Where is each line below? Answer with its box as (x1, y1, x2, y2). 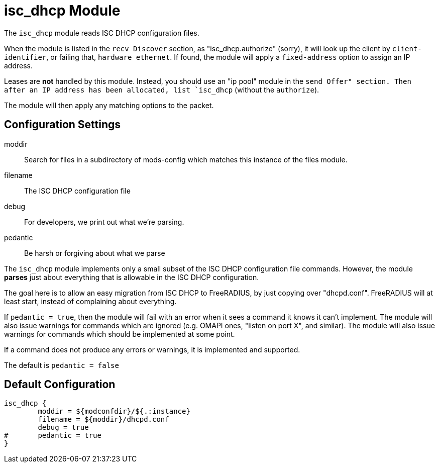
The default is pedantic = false (4, 360, 119, 369)
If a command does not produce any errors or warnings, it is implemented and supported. (4, 345, 300, 354)
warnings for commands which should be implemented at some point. (4, 329, 235, 338)
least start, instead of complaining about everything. (4, 297, 177, 306)
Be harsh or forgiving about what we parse (24, 248, 165, 257)
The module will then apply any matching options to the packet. (4, 101, 214, 110)
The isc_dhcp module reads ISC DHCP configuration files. (4, 28, 199, 37)
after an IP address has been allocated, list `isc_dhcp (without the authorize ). (4, 85, 319, 94)
